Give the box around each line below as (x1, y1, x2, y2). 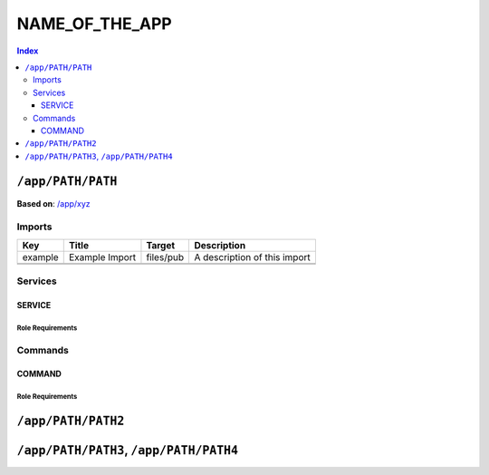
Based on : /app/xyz (16, 198, 91, 208)
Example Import (68, 250, 136, 263)
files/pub (146, 250, 185, 263)
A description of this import (194, 250, 312, 263)
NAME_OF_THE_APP (16, 14, 172, 34)
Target (146, 238, 176, 251)
